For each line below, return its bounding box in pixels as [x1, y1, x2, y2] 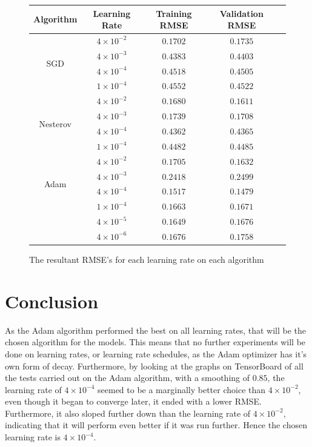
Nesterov [39, 117, 71, 130]
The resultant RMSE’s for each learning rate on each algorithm [29, 253, 264, 265]
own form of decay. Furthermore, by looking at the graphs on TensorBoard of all [5, 359, 304, 372]
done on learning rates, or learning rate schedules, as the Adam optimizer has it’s [5, 347, 307, 360]
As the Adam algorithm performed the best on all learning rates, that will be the [5, 323, 307, 336]
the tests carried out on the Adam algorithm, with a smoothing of [5, 371, 250, 384]
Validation [219, 7, 264, 19]
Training [156, 7, 192, 19]
